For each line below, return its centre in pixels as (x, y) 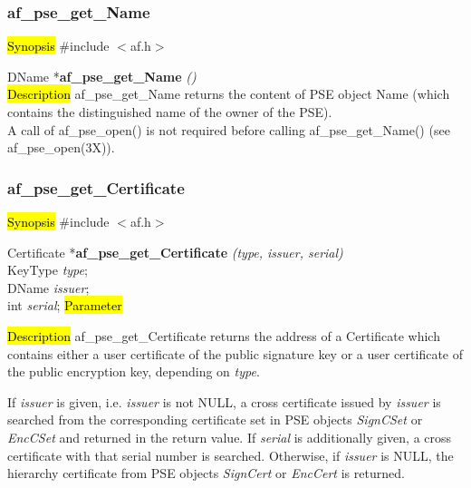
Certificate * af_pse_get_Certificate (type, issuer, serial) (175, 252)
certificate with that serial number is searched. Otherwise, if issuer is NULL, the (231, 455)
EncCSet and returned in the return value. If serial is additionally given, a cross (230, 437)
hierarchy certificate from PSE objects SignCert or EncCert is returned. (206, 473)
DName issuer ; (48, 287)
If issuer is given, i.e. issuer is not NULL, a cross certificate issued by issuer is (224, 401)
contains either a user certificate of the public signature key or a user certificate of (235, 353)
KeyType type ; (48, 270)
